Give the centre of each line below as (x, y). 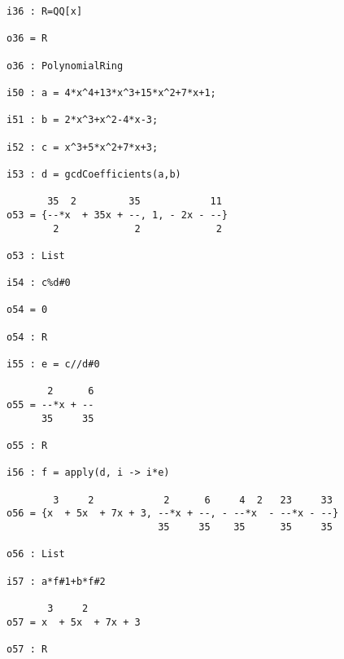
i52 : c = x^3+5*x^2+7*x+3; (83, 147)
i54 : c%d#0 (39, 283)
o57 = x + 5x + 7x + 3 (74, 622)
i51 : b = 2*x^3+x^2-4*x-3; (83, 120)
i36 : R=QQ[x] (45, 11)
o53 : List (36, 255)
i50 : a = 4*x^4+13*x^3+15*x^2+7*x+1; (111, 92)
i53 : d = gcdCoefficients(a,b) (94, 174)
